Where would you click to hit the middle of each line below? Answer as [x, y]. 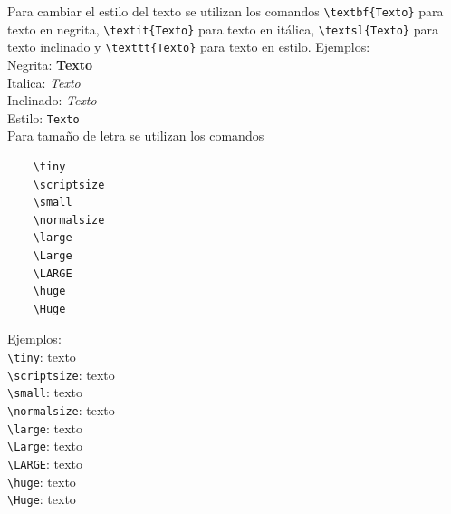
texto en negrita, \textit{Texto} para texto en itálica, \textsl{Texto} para [223, 29]
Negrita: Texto [50, 64]
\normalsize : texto [61, 409]
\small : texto [45, 392]
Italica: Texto [44, 82]
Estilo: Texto [43, 117]
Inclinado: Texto [52, 100]
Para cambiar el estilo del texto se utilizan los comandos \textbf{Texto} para [225, 11]
